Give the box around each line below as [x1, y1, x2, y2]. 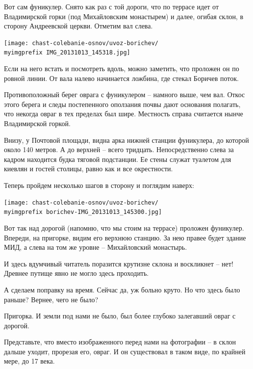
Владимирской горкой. [4, 118, 71, 129]
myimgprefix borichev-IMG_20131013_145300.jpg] [4, 209, 162, 216]
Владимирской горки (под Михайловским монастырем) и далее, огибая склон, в [4, 11, 244, 21]
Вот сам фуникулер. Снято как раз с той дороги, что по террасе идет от [4, 1, 219, 11]
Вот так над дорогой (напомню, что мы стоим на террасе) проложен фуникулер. [4, 222, 244, 233]
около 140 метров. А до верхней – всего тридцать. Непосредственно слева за [4, 144, 234, 155]
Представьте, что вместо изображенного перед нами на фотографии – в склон [4, 337, 236, 347]
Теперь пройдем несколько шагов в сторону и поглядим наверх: [4, 180, 194, 190]
